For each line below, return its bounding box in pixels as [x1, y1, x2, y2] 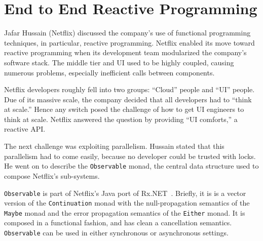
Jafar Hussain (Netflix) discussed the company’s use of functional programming [4, 27, 251, 38]
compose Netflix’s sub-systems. [4, 170, 100, 181]
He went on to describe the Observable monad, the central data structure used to [4, 160, 259, 171]
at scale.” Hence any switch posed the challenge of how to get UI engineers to [4, 104, 244, 114]
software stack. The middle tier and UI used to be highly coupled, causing [4, 57, 234, 67]
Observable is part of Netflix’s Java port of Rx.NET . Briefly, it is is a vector [4, 187, 246, 198]
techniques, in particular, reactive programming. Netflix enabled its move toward [4, 37, 255, 48]
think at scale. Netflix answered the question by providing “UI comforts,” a [4, 113, 238, 124]
